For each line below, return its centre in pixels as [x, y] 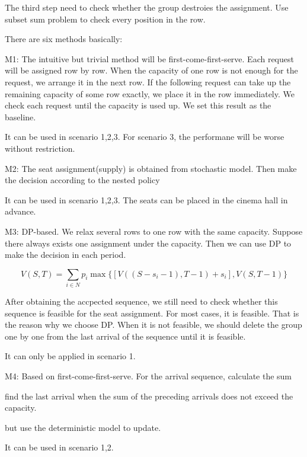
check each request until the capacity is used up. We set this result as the [138, 105]
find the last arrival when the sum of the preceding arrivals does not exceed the [149, 396]
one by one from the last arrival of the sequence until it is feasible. [125, 336]
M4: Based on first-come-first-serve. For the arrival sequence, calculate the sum [148, 375]
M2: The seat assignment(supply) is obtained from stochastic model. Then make [151, 168]
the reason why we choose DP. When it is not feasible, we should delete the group [153, 325]
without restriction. [40, 148]
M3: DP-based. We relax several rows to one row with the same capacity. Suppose [154, 231]
